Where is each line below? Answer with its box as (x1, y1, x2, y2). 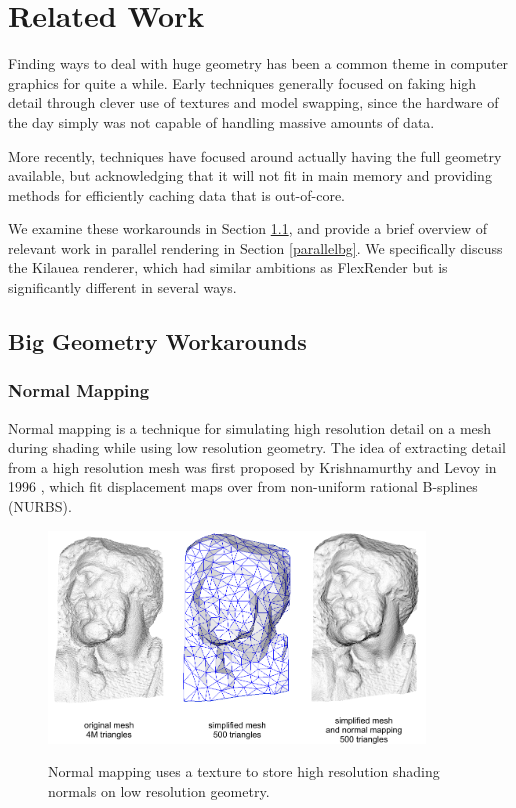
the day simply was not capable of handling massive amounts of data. (8, 111, 435, 132)
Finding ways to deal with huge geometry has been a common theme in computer (8, 53, 509, 74)
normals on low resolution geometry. (48, 780, 270, 801)
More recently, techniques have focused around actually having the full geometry (8, 145, 502, 166)
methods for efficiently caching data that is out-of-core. (8, 184, 345, 205)
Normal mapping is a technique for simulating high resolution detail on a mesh (8, 417, 492, 438)
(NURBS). (8, 496, 72, 517)
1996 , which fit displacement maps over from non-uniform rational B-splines (8, 476, 478, 497)
